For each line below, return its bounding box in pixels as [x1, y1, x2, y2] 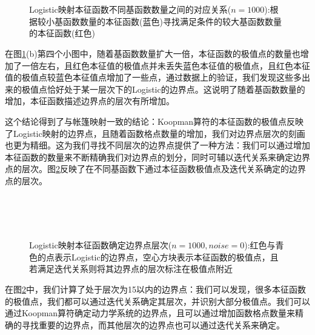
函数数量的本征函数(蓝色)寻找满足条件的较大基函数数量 [62, 15, 282, 27]
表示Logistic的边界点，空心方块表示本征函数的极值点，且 [54, 250, 279, 263]
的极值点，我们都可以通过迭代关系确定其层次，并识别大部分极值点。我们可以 [5, 294, 310, 307]
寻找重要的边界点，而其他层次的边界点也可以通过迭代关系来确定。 [21, 318, 285, 331]
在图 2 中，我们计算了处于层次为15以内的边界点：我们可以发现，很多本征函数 [5, 283, 306, 296]
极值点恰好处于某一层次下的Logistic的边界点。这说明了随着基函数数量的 [21, 82, 305, 95]
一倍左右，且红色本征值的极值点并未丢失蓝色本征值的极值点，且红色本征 [21, 59, 310, 71]
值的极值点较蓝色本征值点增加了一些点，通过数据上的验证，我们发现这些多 [5, 71, 302, 84]
